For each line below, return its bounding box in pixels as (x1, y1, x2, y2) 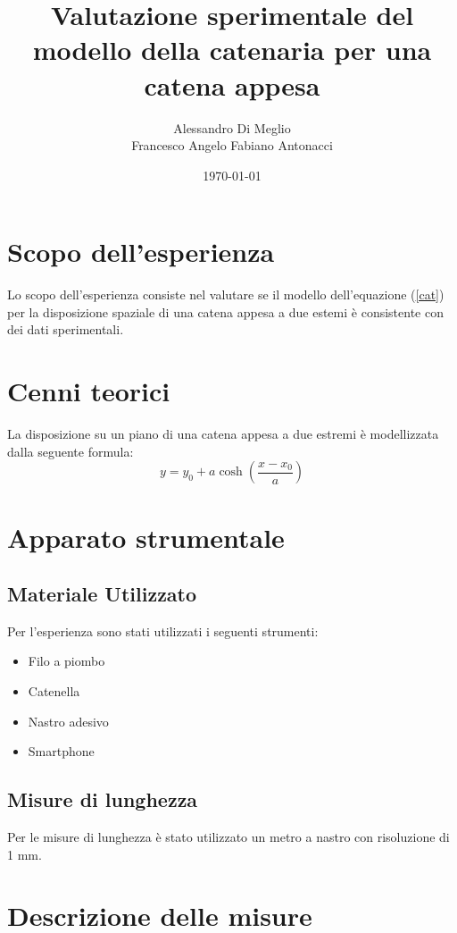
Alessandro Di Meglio (173, 118, 291, 137)
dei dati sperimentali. (7, 320, 124, 339)
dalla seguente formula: (7, 441, 134, 460)
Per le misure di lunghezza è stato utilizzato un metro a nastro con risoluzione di (7, 828, 450, 846)
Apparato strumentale (7, 518, 285, 555)
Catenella (28, 682, 80, 701)
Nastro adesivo (28, 711, 109, 730)
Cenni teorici (7, 373, 170, 409)
